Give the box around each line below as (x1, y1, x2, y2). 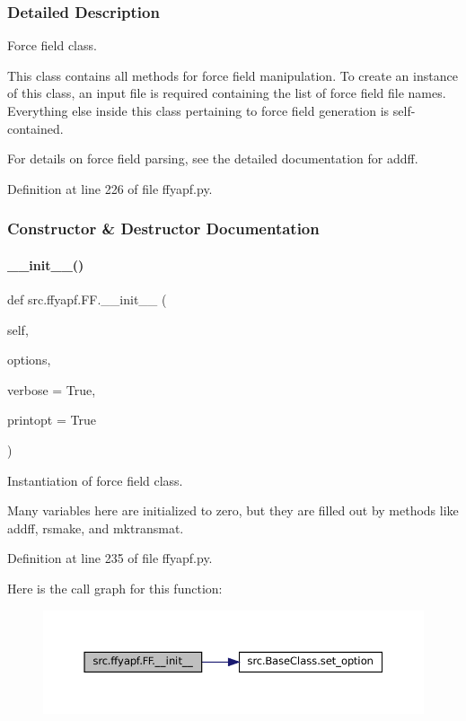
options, (7, 350, 51, 369)
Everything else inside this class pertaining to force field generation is (7, 101, 390, 119)
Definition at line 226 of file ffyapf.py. (7, 179, 213, 198)
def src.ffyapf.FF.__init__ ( (7, 290, 167, 309)
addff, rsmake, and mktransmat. (7, 518, 184, 537)
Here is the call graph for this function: (7, 578, 223, 597)
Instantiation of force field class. (7, 470, 183, 489)
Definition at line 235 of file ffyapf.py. (7, 549, 213, 567)
